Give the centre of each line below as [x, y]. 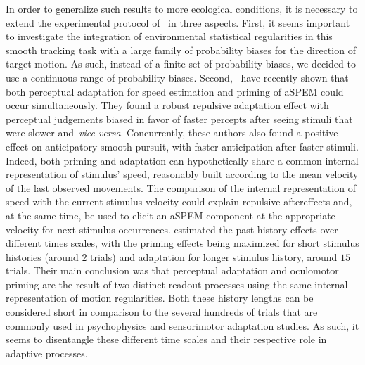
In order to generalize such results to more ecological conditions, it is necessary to [182, 8]
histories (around [42, 256]
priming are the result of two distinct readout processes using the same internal [177, 284]
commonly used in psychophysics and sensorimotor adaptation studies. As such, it [182, 325]
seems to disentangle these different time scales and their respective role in [166, 339]
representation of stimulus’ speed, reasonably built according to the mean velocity [182, 174]
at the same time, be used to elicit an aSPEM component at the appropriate [171, 215]
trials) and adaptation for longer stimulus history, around [214, 256]
